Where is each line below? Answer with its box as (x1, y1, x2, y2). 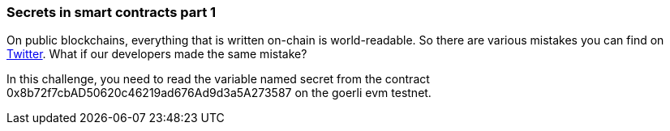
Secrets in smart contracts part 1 (6, 4, 217, 20)
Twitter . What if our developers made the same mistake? (6, 47, 307, 61)
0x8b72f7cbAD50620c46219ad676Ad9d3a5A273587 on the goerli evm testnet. (6, 86, 432, 100)
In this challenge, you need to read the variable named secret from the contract (6, 72, 430, 87)
